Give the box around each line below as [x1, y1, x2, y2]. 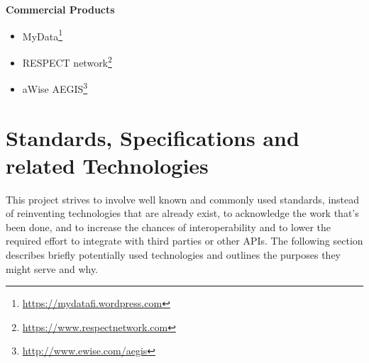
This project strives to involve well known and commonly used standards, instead [6, 191, 360, 206]
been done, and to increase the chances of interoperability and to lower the [6, 219, 331, 234]
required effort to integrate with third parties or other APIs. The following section [6, 233, 363, 248]
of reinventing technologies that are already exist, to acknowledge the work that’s [6, 206, 359, 220]
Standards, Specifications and [6, 123, 299, 152]
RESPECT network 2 [22, 52, 112, 69]
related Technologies [6, 150, 209, 179]
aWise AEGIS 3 [22, 79, 88, 96]
